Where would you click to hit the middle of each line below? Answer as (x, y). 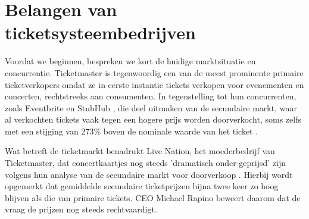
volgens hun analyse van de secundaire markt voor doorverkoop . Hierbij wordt (149, 174)
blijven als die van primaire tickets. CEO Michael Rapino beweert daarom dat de (153, 197)
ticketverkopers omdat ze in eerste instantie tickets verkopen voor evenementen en (154, 84)
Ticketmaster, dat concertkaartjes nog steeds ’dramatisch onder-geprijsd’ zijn (146, 163)
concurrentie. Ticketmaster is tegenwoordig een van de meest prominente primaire (154, 72)
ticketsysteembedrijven (100, 32)
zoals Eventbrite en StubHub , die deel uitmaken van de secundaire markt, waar (151, 107)
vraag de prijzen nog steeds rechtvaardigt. (81, 209)
